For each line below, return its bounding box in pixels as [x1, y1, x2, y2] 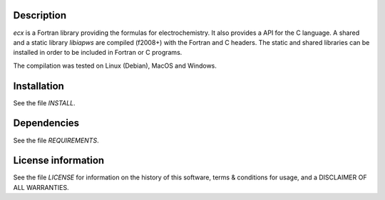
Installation [13, 80, 64, 92]
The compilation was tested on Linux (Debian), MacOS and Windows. [13, 61, 217, 70]
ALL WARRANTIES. [13, 183, 69, 191]
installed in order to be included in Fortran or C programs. [13, 48, 183, 57]
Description [13, 9, 67, 21]
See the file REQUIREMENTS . [13, 136, 99, 144]
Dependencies [13, 117, 80, 130]
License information [13, 154, 105, 167]
